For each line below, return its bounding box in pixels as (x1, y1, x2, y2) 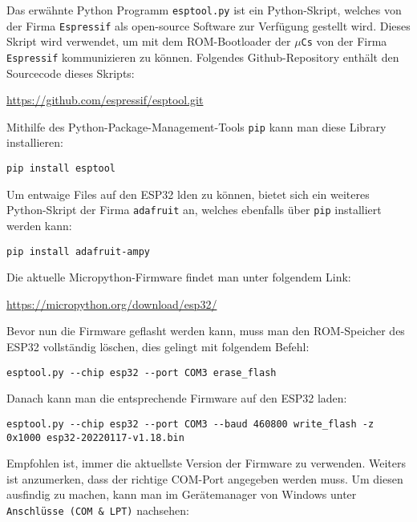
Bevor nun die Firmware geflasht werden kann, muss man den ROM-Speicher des (6, 322, 405, 339)
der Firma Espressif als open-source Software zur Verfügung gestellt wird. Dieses (6, 17, 411, 34)
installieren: (6, 134, 63, 151)
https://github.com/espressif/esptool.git (6, 91, 204, 108)
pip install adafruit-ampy (6, 245, 150, 257)
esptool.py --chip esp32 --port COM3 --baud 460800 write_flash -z (6, 418, 374, 430)
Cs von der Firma (301, 33, 387, 50)
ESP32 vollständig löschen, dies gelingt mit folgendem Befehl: (6, 338, 310, 354)
